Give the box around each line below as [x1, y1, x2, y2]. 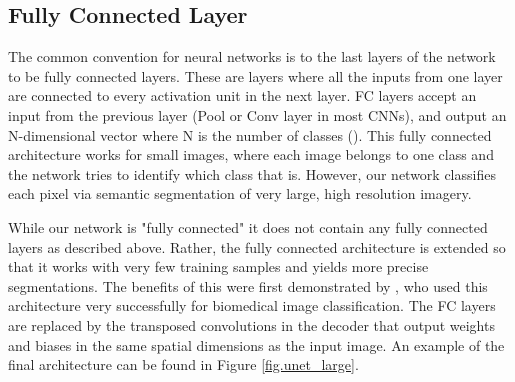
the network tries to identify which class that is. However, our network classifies [8, 163, 496, 184]
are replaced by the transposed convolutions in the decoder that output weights [8, 314, 495, 335]
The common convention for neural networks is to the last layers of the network [8, 46, 496, 67]
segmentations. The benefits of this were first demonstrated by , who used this [8, 275, 488, 296]
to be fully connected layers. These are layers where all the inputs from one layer [8, 65, 503, 86]
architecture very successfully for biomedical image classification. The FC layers [8, 295, 496, 316]
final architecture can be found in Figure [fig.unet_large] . [8, 354, 359, 375]
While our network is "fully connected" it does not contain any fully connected [8, 216, 488, 237]
